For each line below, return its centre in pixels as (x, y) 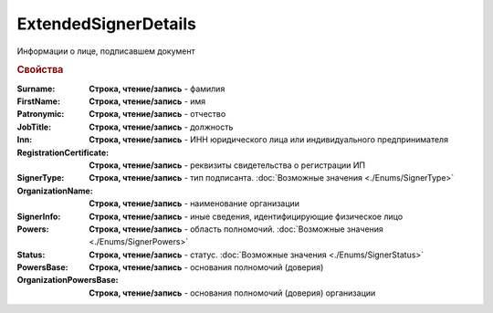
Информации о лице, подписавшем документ (106, 51)
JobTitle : (34, 127)
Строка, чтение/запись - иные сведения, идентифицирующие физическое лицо (246, 216)
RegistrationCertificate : (63, 152)
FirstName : (39, 101)
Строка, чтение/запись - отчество (157, 114)
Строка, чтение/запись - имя (147, 101)
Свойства (40, 70)
